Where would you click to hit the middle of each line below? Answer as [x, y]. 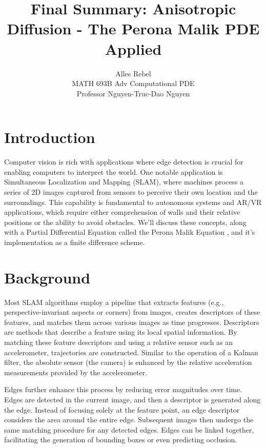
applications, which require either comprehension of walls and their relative [122, 212]
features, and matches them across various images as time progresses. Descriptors [132, 322]
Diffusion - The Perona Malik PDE [133, 28]
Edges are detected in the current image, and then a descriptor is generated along [132, 400]
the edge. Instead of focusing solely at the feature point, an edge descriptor [122, 409]
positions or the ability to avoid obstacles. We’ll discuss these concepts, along [125, 222]
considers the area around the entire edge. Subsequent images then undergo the [129, 420]
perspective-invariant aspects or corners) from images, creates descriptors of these [132, 312]
